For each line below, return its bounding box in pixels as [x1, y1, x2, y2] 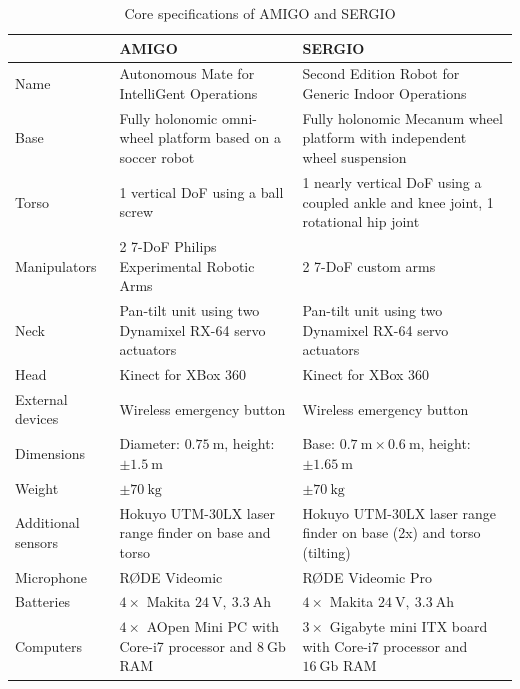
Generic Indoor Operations [302, 83, 467, 104]
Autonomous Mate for [119, 63, 255, 84]
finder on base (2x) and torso [302, 522, 481, 543]
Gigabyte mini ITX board [329, 616, 488, 637]
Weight [15, 477, 59, 498]
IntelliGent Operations [119, 83, 258, 104]
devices [15, 408, 59, 429]
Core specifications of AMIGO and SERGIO [124, 3, 396, 23]
